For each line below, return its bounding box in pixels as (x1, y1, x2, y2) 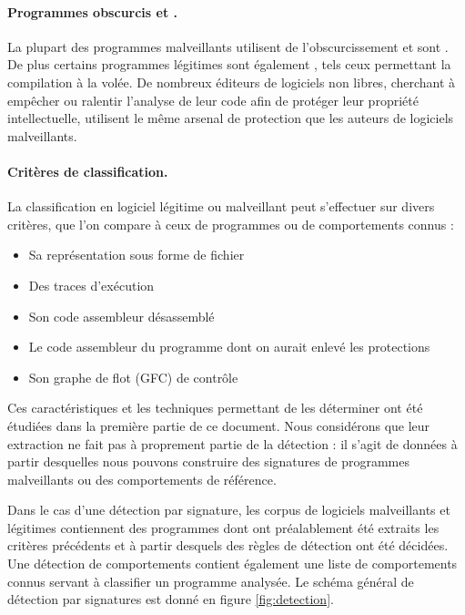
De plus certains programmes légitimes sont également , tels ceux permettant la (7, 55, 451, 74)
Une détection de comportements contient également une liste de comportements (7, 554, 458, 573)
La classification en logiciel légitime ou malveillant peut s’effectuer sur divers (7, 197, 435, 216)
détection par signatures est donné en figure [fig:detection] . (7, 589, 334, 609)
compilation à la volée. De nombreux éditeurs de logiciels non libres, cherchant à (7, 72, 456, 91)
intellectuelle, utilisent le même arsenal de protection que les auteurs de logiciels (7, 108, 454, 128)
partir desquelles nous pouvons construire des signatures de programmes (7, 452, 409, 471)
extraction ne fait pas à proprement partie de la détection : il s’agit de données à (7, 434, 458, 453)
